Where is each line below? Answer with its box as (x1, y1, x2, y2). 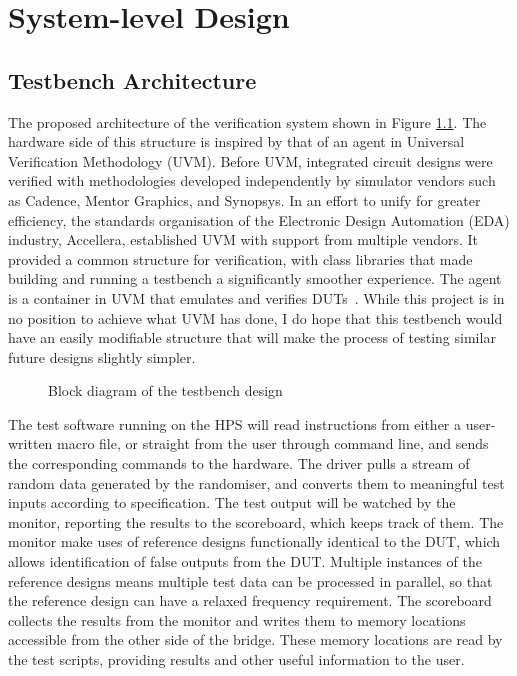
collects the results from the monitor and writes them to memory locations (8, 609, 466, 630)
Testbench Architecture (8, 64, 257, 95)
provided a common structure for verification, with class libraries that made (8, 248, 473, 269)
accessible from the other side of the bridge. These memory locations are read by (8, 629, 503, 650)
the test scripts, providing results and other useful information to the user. (8, 649, 465, 670)
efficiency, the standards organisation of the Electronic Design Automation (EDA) (8, 209, 510, 230)
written (8, 433, 53, 454)
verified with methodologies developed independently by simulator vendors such (8, 170, 496, 191)
